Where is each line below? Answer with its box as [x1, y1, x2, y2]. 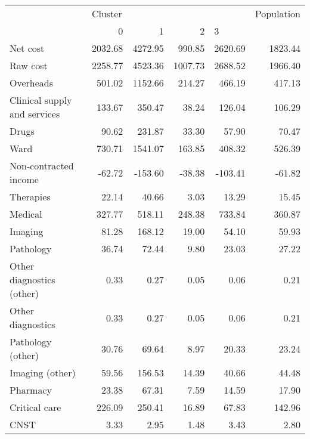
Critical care [10, 400, 61, 414]
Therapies [10, 190, 51, 203]
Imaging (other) [10, 366, 76, 379]
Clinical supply [10, 93, 72, 107]
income [10, 172, 39, 186]
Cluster [91, 7, 122, 20]
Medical [10, 207, 42, 221]
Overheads [10, 76, 54, 89]
